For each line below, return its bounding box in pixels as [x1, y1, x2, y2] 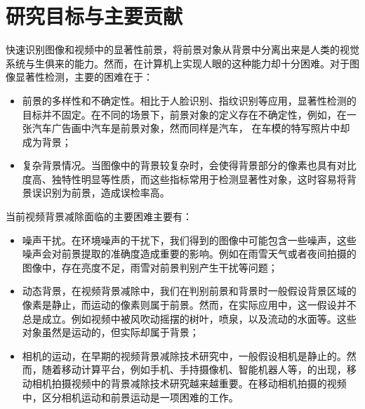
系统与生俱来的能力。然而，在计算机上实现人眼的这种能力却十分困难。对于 [6, 55, 350, 70]
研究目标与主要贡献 [6, 1, 183, 30]
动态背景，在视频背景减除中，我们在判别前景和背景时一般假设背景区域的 [22, 283, 357, 298]
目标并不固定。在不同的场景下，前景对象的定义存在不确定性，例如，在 [22, 107, 347, 121]
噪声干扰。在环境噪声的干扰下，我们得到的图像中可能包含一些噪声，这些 [22, 232, 357, 247]
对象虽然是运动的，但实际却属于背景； [22, 325, 199, 340]
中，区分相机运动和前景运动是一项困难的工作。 [22, 389, 239, 404]
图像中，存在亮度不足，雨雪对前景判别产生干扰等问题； [22, 260, 278, 274]
